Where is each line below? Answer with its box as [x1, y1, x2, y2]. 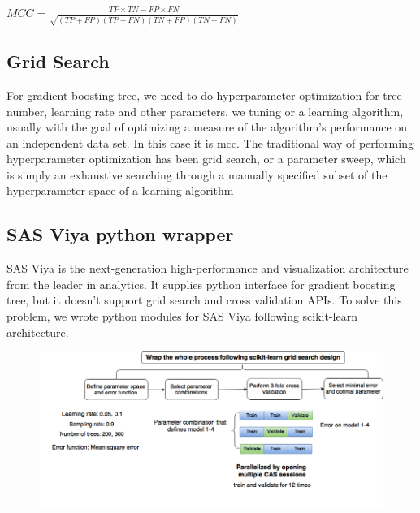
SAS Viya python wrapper [6, 222, 234, 247]
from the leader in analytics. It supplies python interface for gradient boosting [6, 275, 396, 292]
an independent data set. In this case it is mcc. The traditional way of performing [6, 134, 414, 151]
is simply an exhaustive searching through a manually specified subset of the [6, 166, 388, 183]
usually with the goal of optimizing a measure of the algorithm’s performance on [6, 119, 408, 136]
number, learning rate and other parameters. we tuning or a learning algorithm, [6, 102, 404, 119]
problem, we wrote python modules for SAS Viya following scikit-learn [6, 308, 357, 325]
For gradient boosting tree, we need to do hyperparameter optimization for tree [6, 86, 402, 103]
